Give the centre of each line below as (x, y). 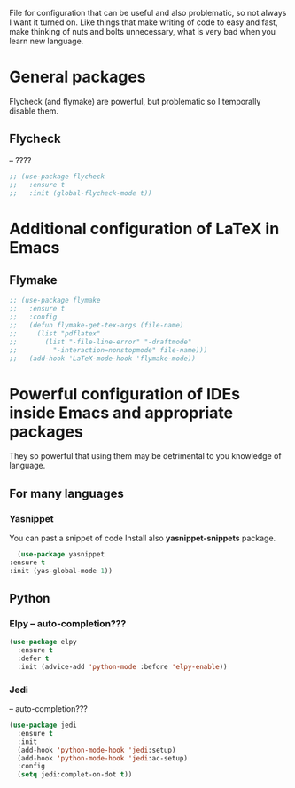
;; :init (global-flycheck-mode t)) (81, 193)
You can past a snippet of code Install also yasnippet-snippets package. (143, 538)
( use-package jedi (43, 725)
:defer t (33, 659)
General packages (78, 77)
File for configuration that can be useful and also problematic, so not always (148, 13)
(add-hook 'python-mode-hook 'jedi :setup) (97, 750)
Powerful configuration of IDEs (125, 394)
